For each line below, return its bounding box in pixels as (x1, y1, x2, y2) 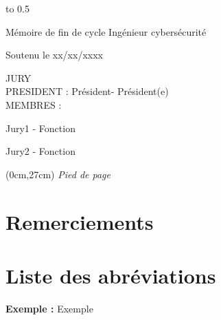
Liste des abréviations (5, 261, 216, 289)
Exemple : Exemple (5, 301, 93, 315)
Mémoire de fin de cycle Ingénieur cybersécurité (5, 24, 207, 39)
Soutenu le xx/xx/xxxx (5, 47, 103, 62)
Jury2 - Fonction (5, 144, 75, 158)
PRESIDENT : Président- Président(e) (5, 84, 169, 98)
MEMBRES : (5, 97, 62, 111)
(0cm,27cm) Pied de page (5, 167, 110, 181)
